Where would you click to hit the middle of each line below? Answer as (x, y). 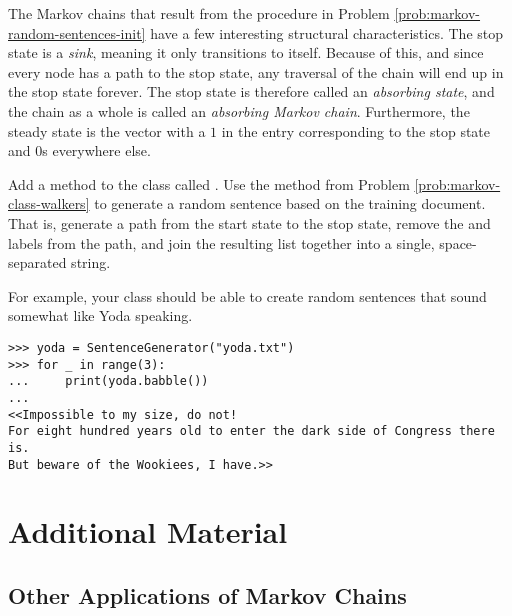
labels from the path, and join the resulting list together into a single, (221, 242)
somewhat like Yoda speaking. (100, 315)
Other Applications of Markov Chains (207, 594)
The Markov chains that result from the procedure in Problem (199, 13)
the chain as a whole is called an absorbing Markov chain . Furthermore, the (239, 110)
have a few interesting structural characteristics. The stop (327, 32)
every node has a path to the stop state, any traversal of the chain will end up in (256, 71)
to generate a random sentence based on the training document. (290, 203)
